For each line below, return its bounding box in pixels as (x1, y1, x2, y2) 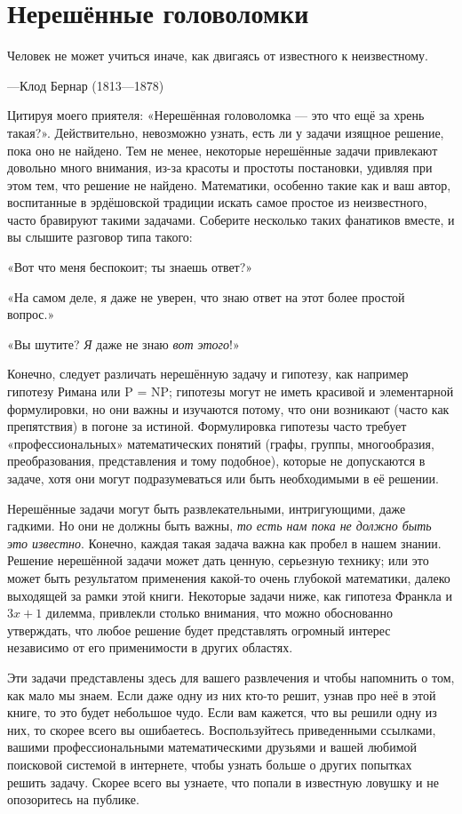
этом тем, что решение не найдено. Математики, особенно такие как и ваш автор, (7, 175, 451, 194)
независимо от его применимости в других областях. (7, 638, 293, 657)
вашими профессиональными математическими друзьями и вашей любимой (7, 738, 418, 756)
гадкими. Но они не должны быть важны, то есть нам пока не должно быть (7, 516, 432, 535)
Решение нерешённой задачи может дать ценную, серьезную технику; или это (7, 551, 429, 570)
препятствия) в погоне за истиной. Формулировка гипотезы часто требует (7, 417, 407, 435)
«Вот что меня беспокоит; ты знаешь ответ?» (7, 258, 253, 276)
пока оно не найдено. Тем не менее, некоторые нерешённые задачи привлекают (7, 140, 438, 159)
